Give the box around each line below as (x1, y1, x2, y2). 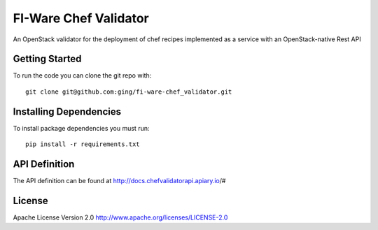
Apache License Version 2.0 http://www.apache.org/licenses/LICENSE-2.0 (13, 213, 228, 222)
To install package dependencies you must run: (13, 124, 150, 132)
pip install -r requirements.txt (25, 141, 140, 148)
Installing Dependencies (13, 106, 122, 117)
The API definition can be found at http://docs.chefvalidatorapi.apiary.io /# (13, 177, 226, 185)
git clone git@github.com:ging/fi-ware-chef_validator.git (25, 87, 232, 96)
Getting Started (13, 53, 82, 65)
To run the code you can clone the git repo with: (13, 71, 152, 80)
